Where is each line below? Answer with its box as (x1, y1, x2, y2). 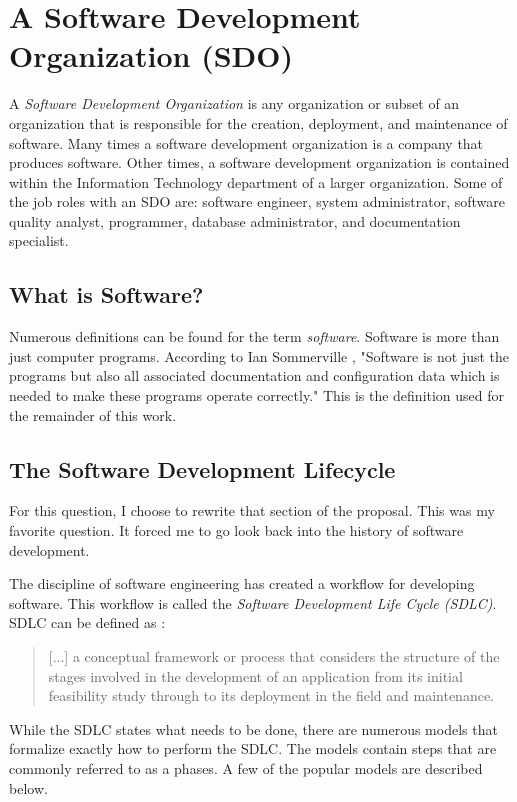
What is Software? (9, 279, 204, 310)
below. (9, 777, 48, 798)
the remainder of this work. (9, 404, 177, 425)
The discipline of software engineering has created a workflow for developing (9, 573, 475, 594)
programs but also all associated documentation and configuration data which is (9, 365, 500, 386)
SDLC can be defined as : (9, 612, 166, 633)
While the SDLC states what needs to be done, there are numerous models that (9, 718, 498, 739)
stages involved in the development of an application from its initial (48, 665, 463, 686)
